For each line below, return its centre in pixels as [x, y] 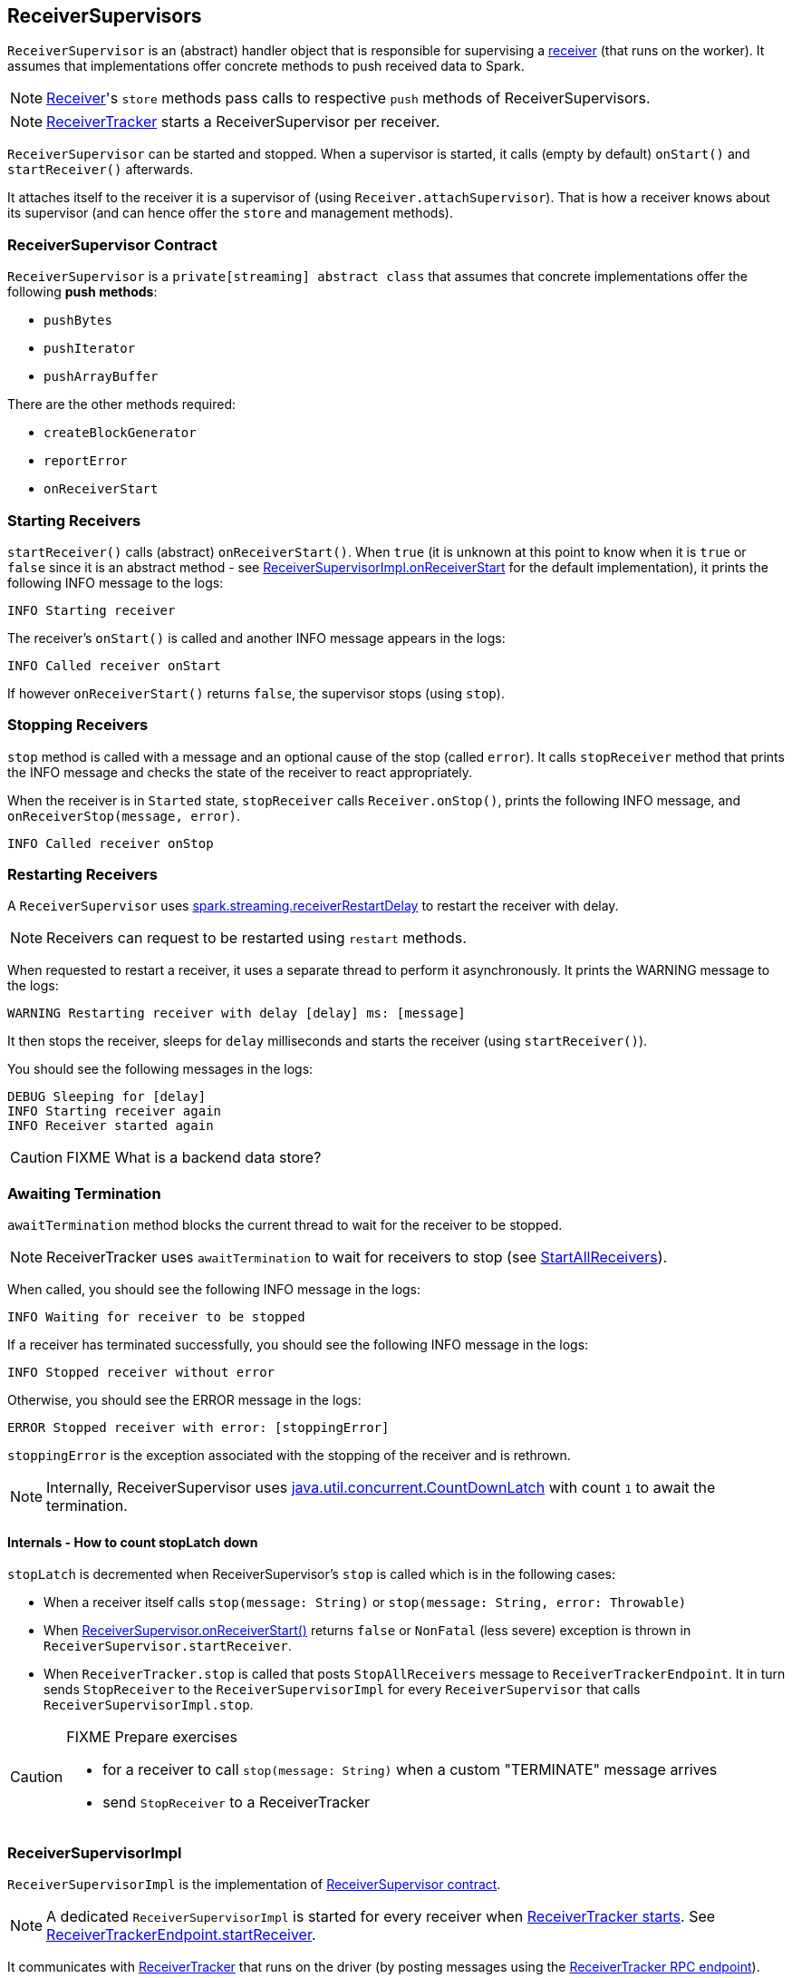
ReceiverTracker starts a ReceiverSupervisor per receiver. [243, 122]
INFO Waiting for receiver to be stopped [156, 1317]
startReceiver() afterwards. [101, 170]
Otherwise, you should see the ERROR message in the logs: [184, 1400]
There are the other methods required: [122, 404]
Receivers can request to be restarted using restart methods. [256, 938]
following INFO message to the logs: [116, 582]
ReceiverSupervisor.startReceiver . [168, 1646]
